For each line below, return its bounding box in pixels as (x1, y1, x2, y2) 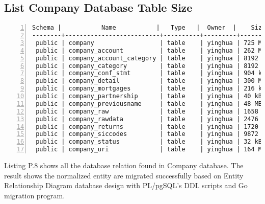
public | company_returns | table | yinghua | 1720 (36, 123, 258, 130)
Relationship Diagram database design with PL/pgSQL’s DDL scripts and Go (4, 180, 248, 191)
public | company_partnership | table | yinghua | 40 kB (36, 93, 262, 100)
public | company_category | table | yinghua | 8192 (36, 62, 258, 70)
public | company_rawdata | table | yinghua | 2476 (36, 115, 258, 123)
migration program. (4, 190, 65, 200)
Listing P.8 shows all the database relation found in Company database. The (4, 160, 244, 171)
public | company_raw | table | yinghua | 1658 (36, 107, 258, 115)
